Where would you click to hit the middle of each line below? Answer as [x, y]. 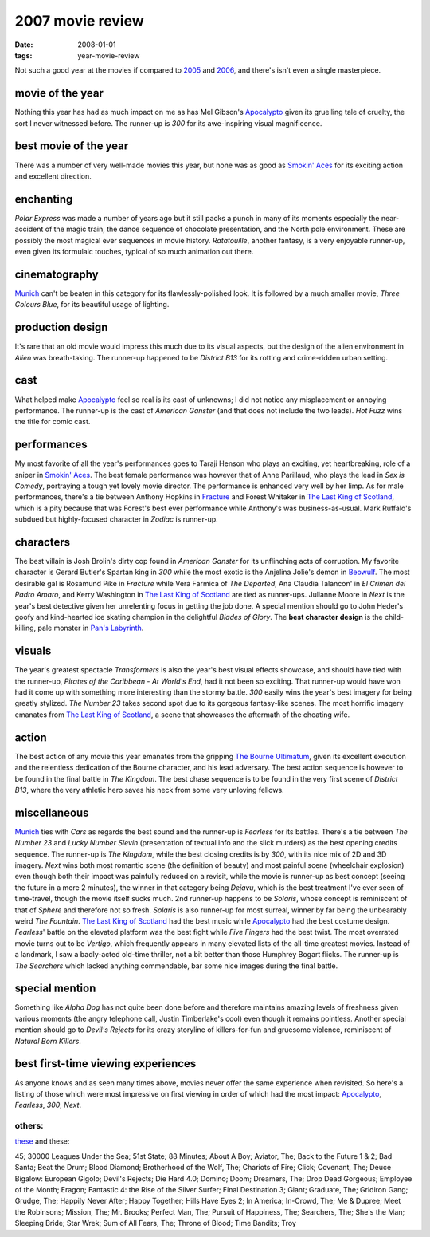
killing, [25, 628]
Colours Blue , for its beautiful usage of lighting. [92, 305]
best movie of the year [72, 146]
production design [61, 327]
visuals [33, 651]
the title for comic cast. [53, 422]
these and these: [42, 1141]
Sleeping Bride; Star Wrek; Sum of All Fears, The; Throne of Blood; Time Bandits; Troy [155, 1223]
